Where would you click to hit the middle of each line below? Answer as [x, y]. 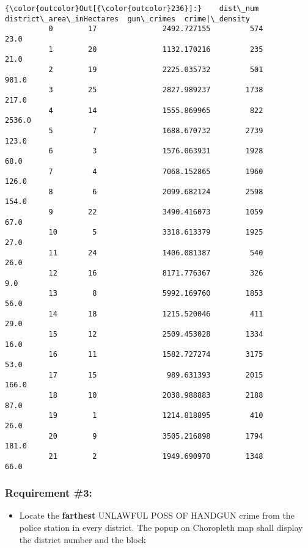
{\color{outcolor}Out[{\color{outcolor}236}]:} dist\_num [132, 9]
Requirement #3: [49, 493]
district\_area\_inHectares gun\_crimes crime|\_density [127, 19]
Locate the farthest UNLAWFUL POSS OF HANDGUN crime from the [157, 515]
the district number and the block [82, 539]
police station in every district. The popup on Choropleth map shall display [161, 527]
